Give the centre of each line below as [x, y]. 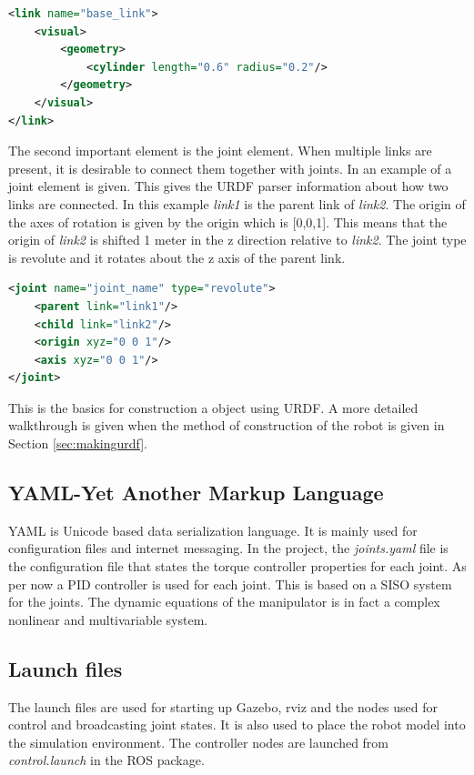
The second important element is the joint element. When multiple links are [220, 151]
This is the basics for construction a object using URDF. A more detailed [213, 407]
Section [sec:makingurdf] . [78, 443]
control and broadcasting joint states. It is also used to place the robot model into [237, 725]
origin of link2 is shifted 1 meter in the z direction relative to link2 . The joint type [237, 240]
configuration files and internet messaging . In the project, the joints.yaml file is [228, 548]
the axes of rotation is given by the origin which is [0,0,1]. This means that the [228, 221]
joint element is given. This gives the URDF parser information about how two [228, 186]
